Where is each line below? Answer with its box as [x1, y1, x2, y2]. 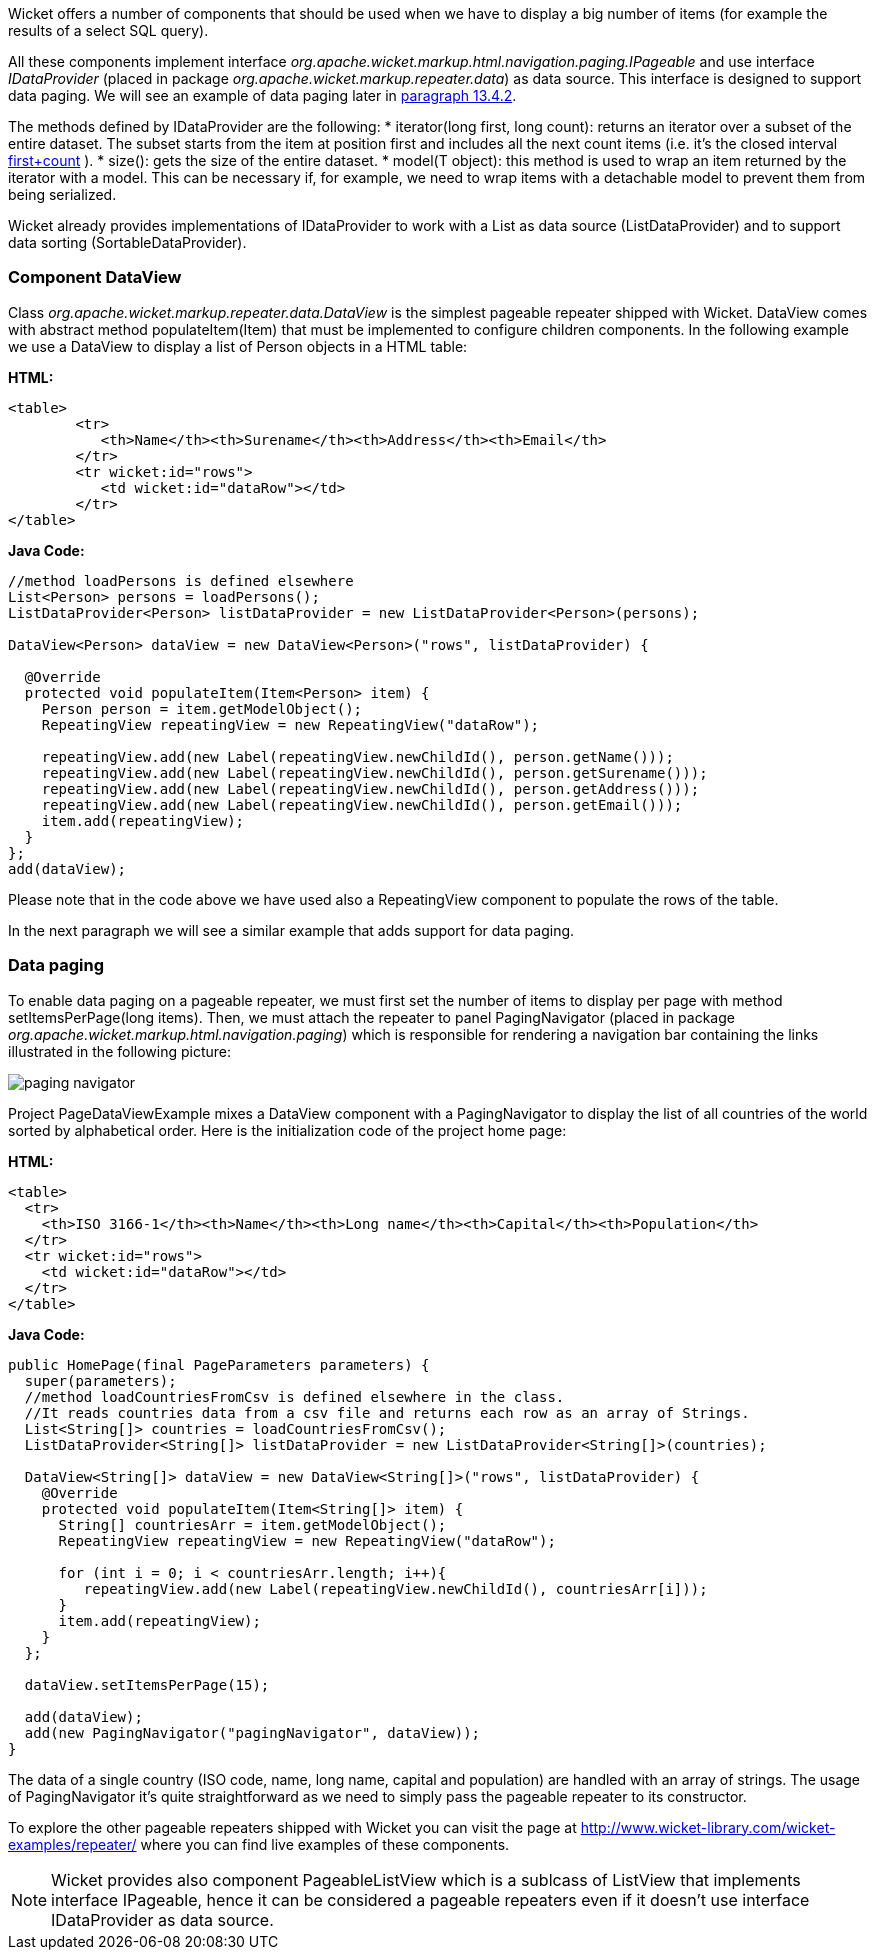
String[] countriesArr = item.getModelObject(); [58, 1516, 447, 1533]
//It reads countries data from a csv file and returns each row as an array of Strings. [24, 1404, 750, 1421]
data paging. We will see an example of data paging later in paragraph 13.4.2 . [8, 87, 517, 104]
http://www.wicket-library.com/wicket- [580, 1818, 836, 1836]
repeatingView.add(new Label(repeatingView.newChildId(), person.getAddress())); [41, 780, 700, 797]
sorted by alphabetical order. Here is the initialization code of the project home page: [8, 1121, 567, 1139]
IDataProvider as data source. [51, 1909, 274, 1930]
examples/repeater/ [8, 1835, 137, 1853]
